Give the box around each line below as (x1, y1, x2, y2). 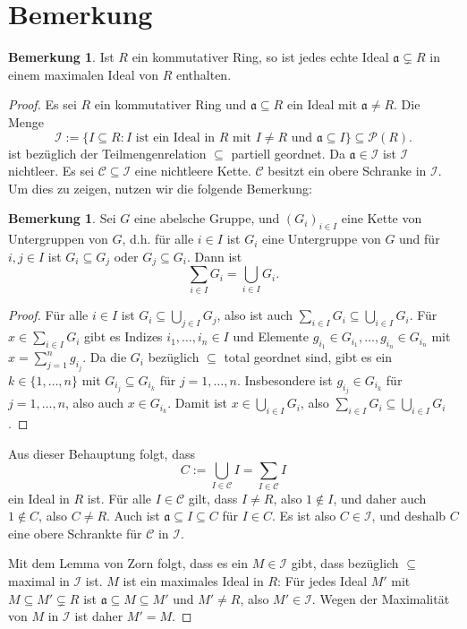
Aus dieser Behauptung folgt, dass (8, 444, 195, 462)
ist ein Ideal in (135, 131, 216, 144)
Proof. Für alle (8, 306, 89, 324)
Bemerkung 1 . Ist (8, 47, 115, 66)
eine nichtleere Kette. (134, 161, 251, 180)
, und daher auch (333, 488, 427, 507)
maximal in (8, 572, 70, 590)
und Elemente (233, 327, 310, 346)
